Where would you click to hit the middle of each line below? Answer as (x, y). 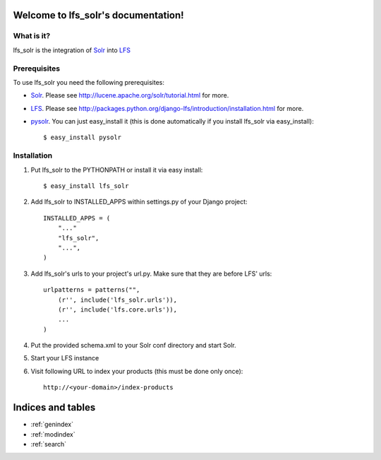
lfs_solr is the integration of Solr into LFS (72, 50)
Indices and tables (54, 407)
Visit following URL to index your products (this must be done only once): (137, 371)
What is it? (32, 36)
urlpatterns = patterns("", (92, 290)
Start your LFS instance (65, 358)
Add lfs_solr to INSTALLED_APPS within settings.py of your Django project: (139, 202)
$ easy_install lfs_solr (86, 186)
